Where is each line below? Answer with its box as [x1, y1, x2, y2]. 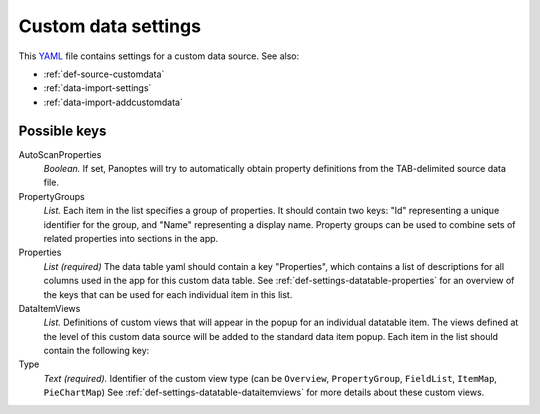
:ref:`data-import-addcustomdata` [43, 96, 184, 108]
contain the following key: [43, 345, 150, 357]
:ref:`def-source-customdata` [43, 68, 165, 80]
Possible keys [18, 122, 107, 139]
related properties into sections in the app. [43, 232, 219, 244]
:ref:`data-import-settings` [43, 82, 152, 94]
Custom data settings [18, 15, 202, 37]
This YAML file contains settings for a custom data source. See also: [18, 50, 300, 62]
